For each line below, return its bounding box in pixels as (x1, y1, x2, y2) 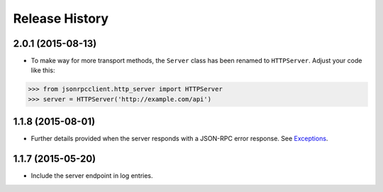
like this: (30, 66, 55, 74)
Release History (13, 11, 109, 26)
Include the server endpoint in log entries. (30, 171, 153, 180)
